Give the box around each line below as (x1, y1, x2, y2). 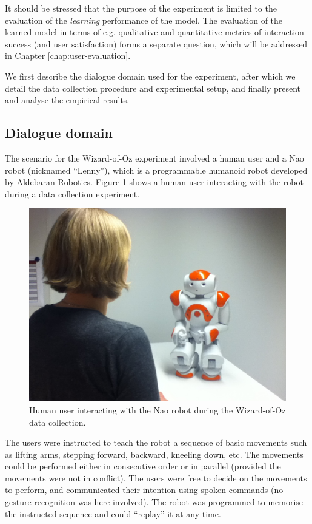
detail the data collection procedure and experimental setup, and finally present (5, 81, 301, 94)
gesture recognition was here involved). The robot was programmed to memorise (5, 495, 304, 508)
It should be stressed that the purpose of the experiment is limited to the (5, 2, 277, 14)
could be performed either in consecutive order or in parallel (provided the (5, 460, 281, 472)
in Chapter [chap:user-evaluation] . (5, 49, 131, 62)
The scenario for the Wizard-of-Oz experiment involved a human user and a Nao (5, 151, 304, 164)
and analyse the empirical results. (5, 94, 130, 106)
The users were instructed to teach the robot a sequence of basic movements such (5, 436, 307, 449)
